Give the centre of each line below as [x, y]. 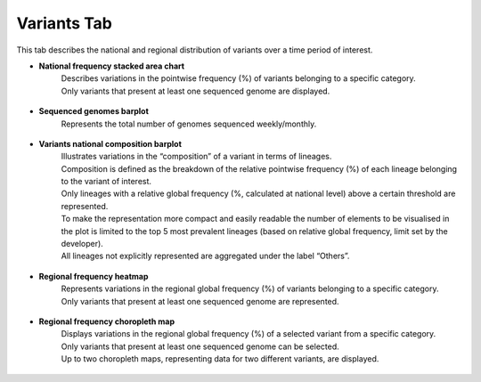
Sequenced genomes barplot [94, 111]
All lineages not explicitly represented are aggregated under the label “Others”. [205, 256]
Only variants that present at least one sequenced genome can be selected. [200, 346]
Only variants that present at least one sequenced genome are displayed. [196, 91]
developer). [82, 244]
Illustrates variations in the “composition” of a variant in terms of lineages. [196, 157]
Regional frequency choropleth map [107, 321]
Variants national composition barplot [110, 143]
